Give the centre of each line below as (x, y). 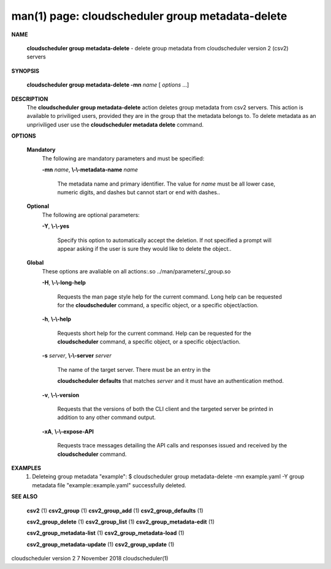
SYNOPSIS (25, 71)
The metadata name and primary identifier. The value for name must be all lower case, (166, 184)
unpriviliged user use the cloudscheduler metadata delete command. (115, 124)
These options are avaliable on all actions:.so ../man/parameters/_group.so (136, 271)
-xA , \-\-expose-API (68, 431)
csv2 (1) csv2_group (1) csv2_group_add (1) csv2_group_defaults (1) (115, 511)
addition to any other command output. (107, 417)
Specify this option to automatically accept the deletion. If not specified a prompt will (165, 240)
